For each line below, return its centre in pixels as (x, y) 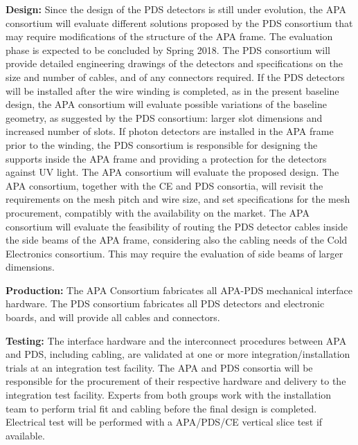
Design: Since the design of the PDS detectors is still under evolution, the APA (176, 9)
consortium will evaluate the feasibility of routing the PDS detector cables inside (177, 226)
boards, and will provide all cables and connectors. (113, 317)
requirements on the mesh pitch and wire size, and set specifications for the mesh (178, 199)
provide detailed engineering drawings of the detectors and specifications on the (174, 63)
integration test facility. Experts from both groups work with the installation (169, 395)
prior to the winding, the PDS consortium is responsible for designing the (162, 144)
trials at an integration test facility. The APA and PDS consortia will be (159, 367)
